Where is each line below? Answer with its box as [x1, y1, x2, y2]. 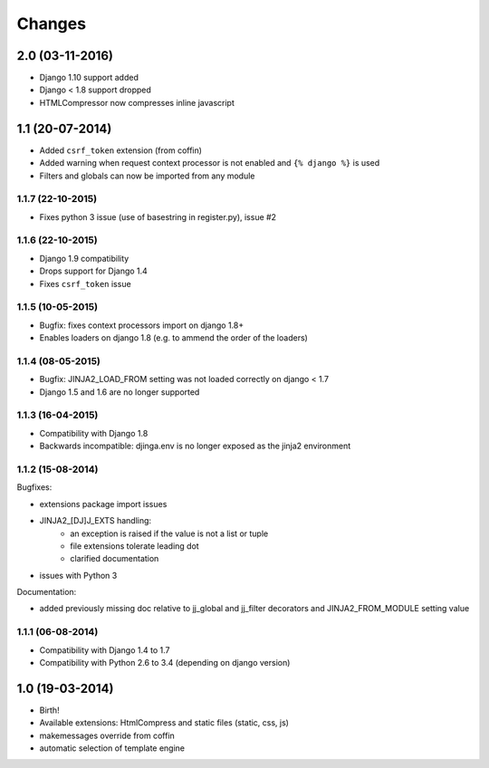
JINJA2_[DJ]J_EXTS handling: [39, 515, 152, 526]
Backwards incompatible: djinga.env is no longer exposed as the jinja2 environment [39, 440, 351, 452]
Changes [16, 14, 86, 34]
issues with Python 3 [39, 570, 118, 581]
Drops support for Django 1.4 [39, 265, 149, 276]
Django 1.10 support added [39, 72, 139, 83]
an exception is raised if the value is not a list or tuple [70, 528, 269, 539]
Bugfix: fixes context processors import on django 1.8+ [39, 320, 244, 331]
